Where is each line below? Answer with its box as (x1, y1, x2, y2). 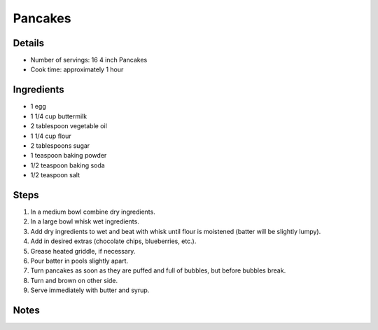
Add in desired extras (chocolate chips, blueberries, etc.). (30, 237, 197, 245)
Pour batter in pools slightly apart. (30, 256, 129, 265)
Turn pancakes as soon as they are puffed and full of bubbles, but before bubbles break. (30, 266, 286, 275)
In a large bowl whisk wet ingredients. (30, 217, 139, 226)
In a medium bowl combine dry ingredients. (30, 207, 155, 216)
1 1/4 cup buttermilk (30, 112, 87, 121)
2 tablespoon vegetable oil (30, 122, 108, 130)
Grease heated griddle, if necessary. (30, 247, 136, 255)
